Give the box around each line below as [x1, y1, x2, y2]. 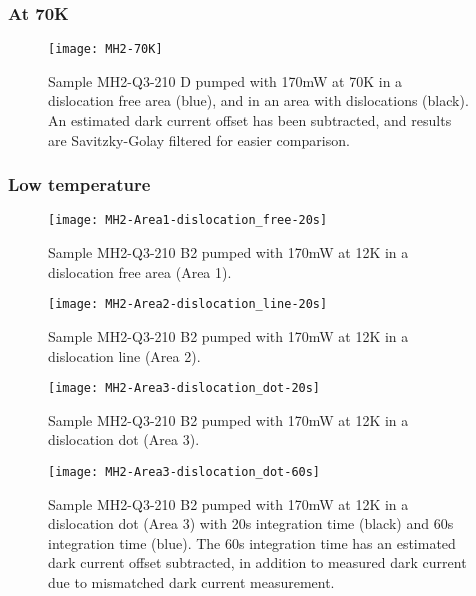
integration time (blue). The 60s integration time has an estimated [48, 532, 456, 553]
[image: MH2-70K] [48, 42, 163, 57]
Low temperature [8, 172, 151, 197]
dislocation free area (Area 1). [48, 261, 232, 282]
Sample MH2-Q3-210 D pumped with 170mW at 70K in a [48, 70, 403, 91]
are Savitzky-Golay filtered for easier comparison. [48, 129, 350, 150]
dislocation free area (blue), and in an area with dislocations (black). [48, 90, 469, 111]
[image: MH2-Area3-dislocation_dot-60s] [48, 465, 321, 479]
